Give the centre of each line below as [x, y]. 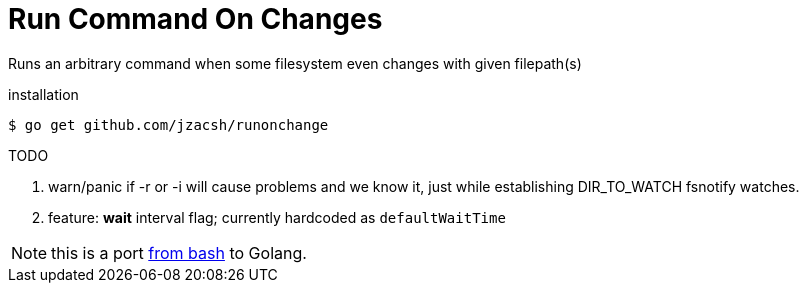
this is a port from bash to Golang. [179, 252]
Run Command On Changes [195, 19]
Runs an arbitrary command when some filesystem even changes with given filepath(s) [295, 63]
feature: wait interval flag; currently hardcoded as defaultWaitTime [277, 217]
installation [43, 94]
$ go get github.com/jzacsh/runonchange [168, 124]
